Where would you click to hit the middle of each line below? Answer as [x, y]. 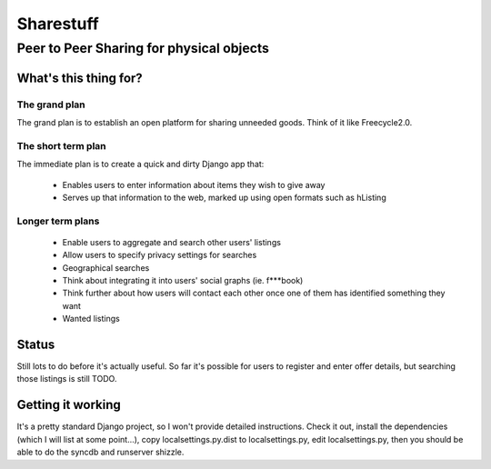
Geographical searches [106, 267]
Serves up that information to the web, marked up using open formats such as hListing [224, 197]
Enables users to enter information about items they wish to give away [194, 185]
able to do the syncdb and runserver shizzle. [100, 452]
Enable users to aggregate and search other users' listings [172, 242]
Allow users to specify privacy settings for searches [160, 255]
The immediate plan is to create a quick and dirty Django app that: [140, 165]
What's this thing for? [80, 78]
